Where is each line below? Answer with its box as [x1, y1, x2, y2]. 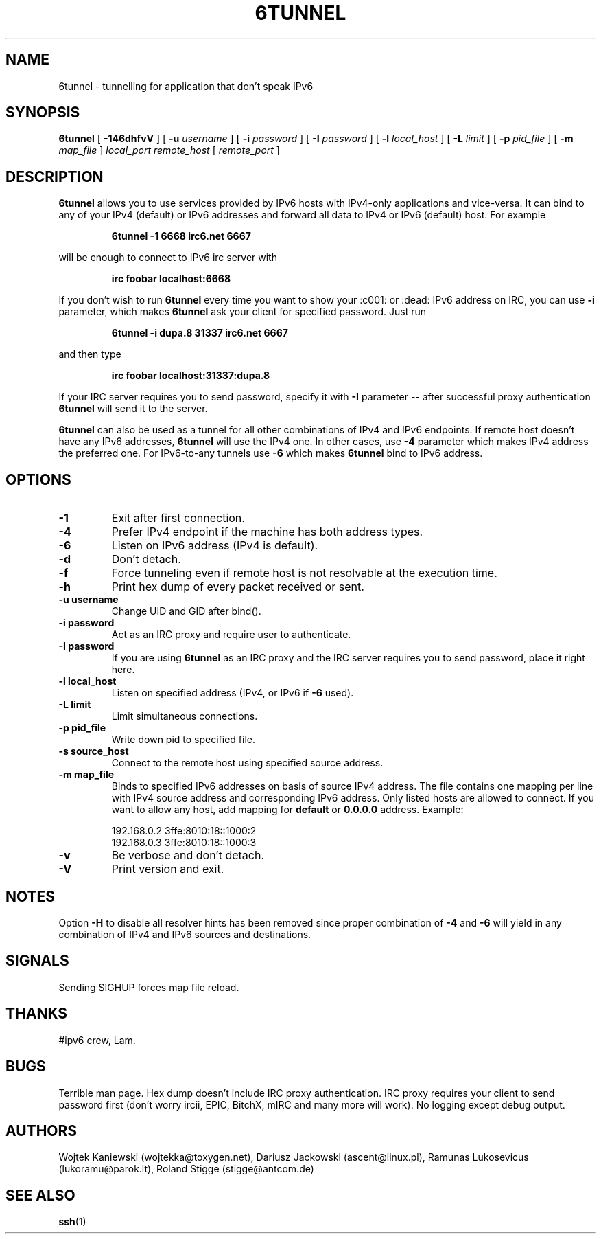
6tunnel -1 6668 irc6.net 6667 [111, 230, 251, 242]
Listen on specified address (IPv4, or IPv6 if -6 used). [111, 687, 354, 699]
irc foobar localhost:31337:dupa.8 [111, 370, 270, 382]
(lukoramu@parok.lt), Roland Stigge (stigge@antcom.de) [58, 1163, 314, 1175]
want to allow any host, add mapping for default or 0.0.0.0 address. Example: [111, 804, 464, 816]
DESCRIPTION [5, 168, 104, 185]
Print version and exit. [111, 862, 224, 876]
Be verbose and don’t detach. [111, 848, 265, 863]
